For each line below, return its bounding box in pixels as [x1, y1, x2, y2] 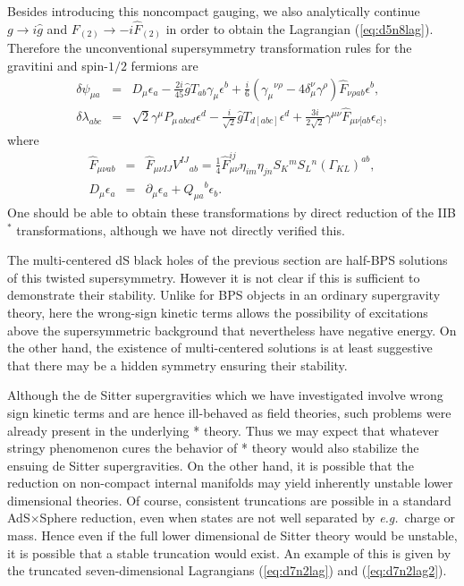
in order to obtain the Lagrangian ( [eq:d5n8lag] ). [165, 19, 434, 38]
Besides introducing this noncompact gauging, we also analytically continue [7, 2, 420, 20]
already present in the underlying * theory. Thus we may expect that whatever [7, 420, 439, 439]
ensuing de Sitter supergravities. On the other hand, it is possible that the [7, 455, 414, 474]
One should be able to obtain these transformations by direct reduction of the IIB [7, 202, 456, 221]
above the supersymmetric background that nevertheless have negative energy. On [7, 320, 457, 339]
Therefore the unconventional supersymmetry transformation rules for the [7, 38, 412, 57]
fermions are [131, 55, 198, 74]
